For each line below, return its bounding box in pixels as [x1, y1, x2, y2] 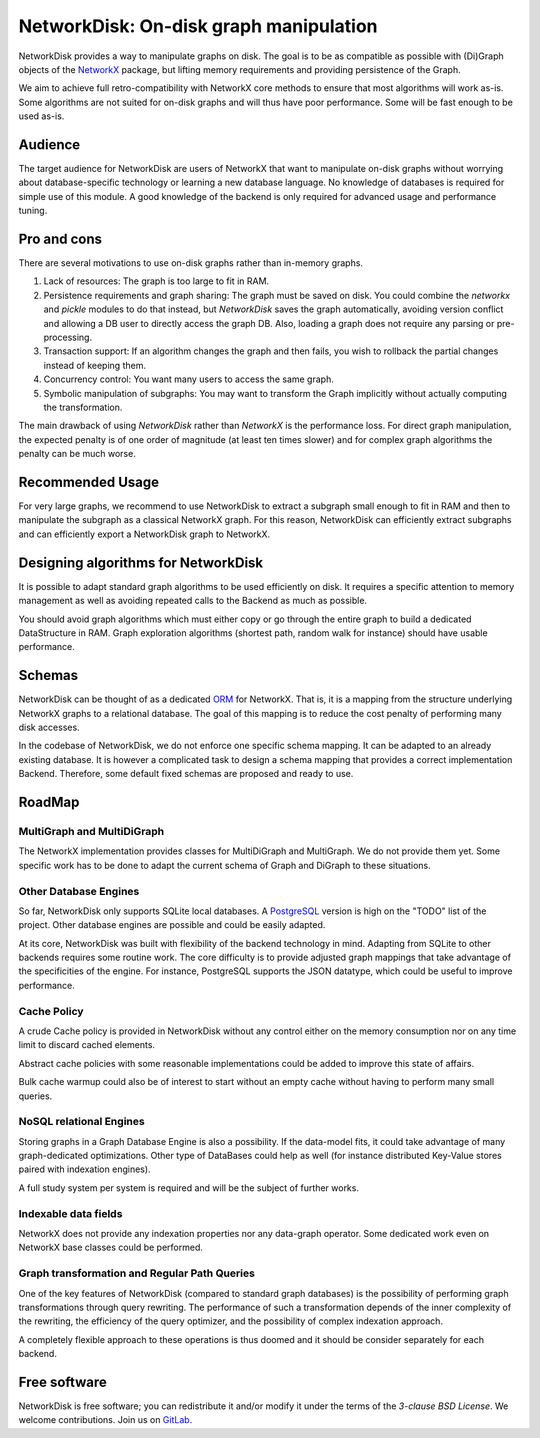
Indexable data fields [18, 1206, 123, 1220]
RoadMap [18, 794, 80, 810]
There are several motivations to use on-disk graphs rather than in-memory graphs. [18, 257, 364, 269]
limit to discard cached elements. [18, 1039, 155, 1051]
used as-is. [18, 110, 65, 122]
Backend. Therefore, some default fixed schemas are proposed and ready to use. [18, 768, 354, 780]
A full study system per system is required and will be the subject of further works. [18, 1181, 360, 1194]
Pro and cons [18, 231, 103, 247]
